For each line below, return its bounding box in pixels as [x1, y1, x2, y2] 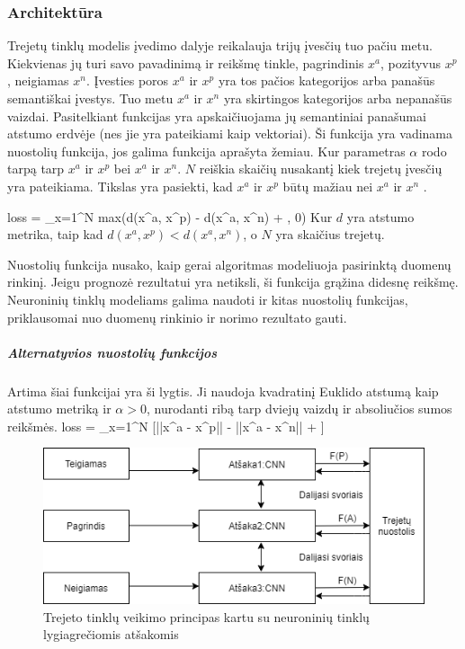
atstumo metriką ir [7, 399, 112, 418]
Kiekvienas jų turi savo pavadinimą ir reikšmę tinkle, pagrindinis [7, 53, 364, 72]
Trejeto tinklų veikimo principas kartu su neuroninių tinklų [43, 607, 370, 626]
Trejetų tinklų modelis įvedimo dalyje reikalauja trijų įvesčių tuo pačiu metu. [7, 36, 433, 55]
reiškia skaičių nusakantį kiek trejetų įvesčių [199, 159, 443, 178]
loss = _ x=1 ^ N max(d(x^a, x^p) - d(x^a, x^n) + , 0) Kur [7, 207, 333, 226]
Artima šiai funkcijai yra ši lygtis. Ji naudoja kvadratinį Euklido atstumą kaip [7, 381, 439, 400]
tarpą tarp [7, 159, 65, 178]
